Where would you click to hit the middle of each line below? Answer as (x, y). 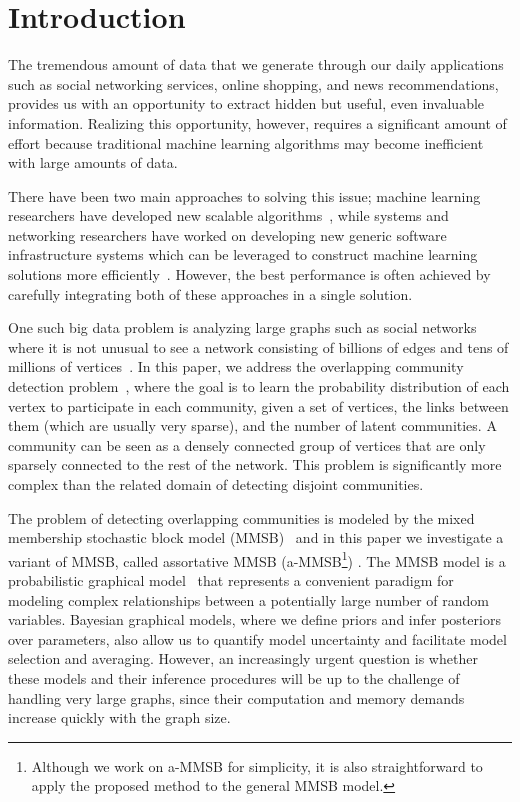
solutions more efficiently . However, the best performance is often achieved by (249, 274)
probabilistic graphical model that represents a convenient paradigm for (231, 580)
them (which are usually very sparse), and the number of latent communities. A (252, 425)
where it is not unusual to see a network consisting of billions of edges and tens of (258, 346)
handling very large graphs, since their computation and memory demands (236, 697)
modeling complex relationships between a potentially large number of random (248, 599)
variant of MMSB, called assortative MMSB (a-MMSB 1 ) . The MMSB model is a (257, 559)
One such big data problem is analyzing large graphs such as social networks (242, 327)
